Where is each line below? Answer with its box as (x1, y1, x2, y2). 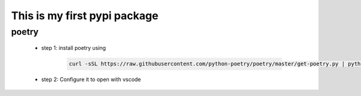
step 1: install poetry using (41, 44, 106, 52)
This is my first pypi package (11, 9, 159, 22)
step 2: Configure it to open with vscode (41, 76, 141, 83)
